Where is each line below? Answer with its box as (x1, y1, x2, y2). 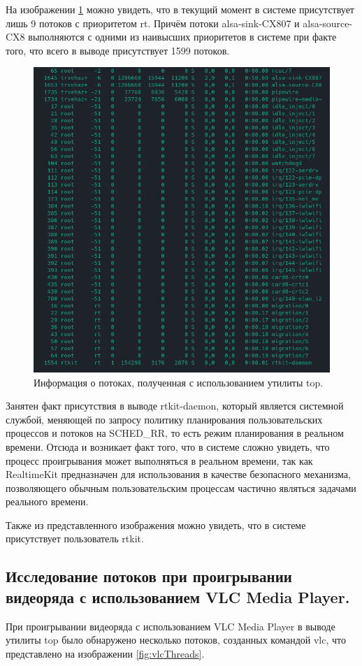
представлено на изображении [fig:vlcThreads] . (6, 646, 205, 660)
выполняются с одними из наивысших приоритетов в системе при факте (28, 29, 337, 44)
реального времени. (6, 494, 89, 509)
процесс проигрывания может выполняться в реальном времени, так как (6, 453, 313, 468)
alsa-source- (303, 15, 353, 30)
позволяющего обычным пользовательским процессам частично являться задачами (6, 480, 356, 495)
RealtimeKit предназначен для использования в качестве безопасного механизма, (6, 467, 351, 482)
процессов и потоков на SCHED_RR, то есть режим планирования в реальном (6, 426, 344, 440)
